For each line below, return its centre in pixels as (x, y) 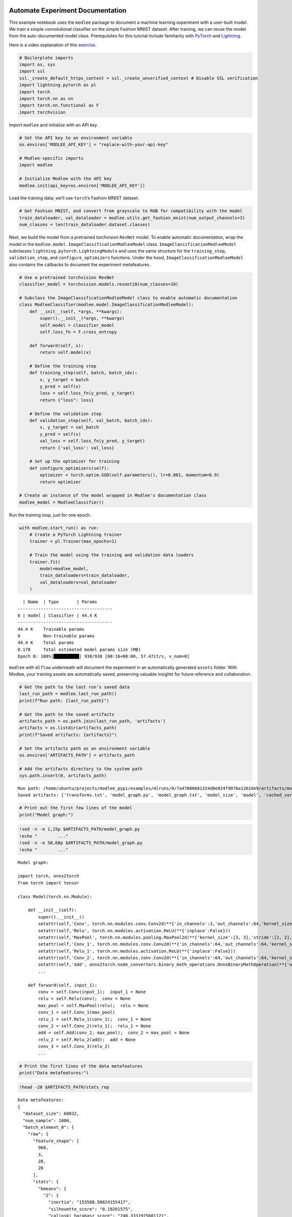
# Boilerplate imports (46, 58)
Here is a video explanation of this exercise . (53, 45)
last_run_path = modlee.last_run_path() (68, 694)
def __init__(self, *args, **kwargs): (76, 311)
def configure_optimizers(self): (69, 468)
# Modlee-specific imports (51, 158)
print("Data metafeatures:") (54, 1073)
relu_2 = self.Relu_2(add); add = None (87, 1040)
